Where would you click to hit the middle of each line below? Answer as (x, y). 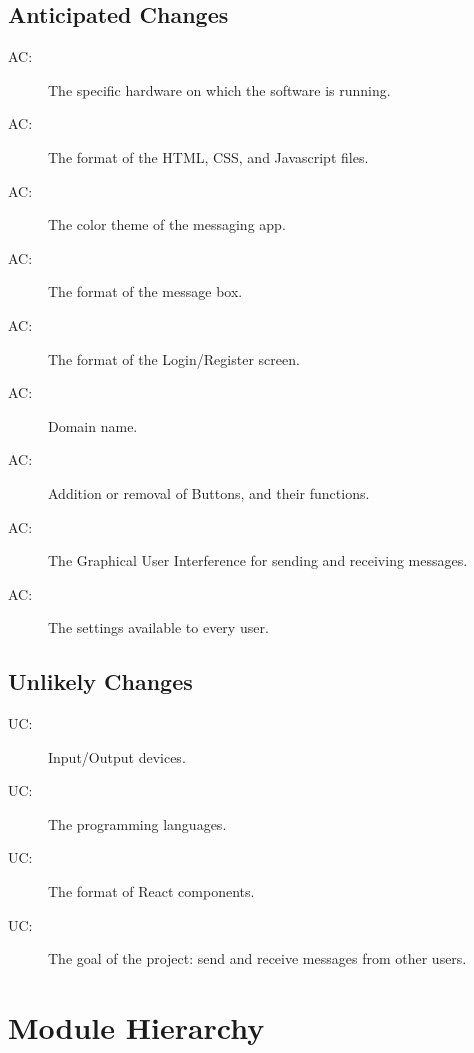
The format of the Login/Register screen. (174, 358)
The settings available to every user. (158, 627)
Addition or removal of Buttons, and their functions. (209, 492)
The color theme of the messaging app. (167, 224)
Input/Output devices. (117, 756)
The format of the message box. (145, 291)
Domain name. (93, 425)
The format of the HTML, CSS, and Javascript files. (208, 156)
